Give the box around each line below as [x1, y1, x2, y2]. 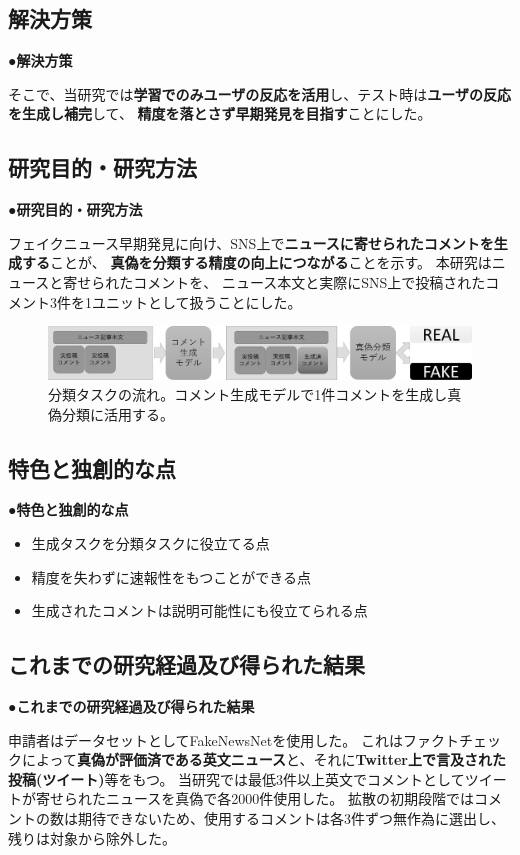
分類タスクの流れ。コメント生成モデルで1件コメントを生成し [48, 383, 448, 404]
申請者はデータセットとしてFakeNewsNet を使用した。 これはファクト [8, 729, 459, 750]
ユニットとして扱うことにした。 [91, 291, 302, 312]
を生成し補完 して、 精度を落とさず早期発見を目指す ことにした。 [8, 103, 432, 124]
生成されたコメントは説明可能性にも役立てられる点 [31, 600, 368, 621]
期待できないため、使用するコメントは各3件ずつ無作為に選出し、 [77, 807, 505, 828]
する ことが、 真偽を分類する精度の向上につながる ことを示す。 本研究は [21, 252, 492, 273]
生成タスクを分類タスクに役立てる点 [31, 532, 270, 553]
